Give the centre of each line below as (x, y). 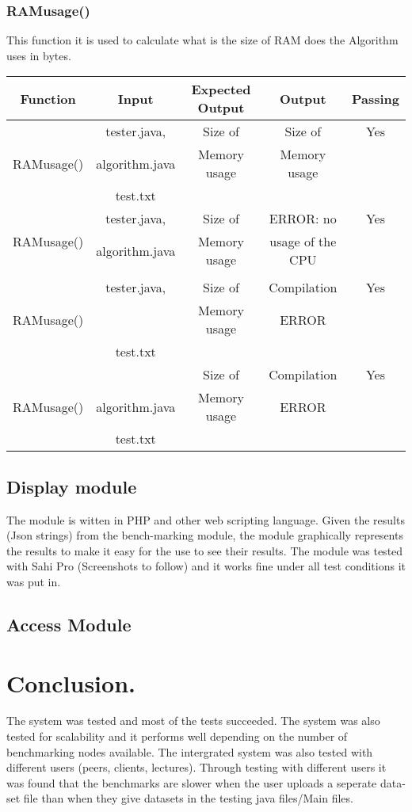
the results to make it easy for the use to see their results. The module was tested (205, 550)
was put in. (34, 581)
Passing (375, 98)
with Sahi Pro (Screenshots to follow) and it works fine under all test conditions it (206, 566)
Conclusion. (71, 682)
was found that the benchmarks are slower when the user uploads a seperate (192, 782)
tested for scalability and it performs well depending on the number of (177, 736)
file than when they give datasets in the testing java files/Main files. (188, 798)
